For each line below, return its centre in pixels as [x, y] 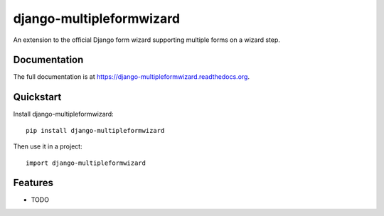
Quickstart [37, 97]
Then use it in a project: [48, 146]
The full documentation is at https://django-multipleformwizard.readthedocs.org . [132, 77]
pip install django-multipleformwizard [95, 130]
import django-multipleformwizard [86, 163]
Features [33, 183]
